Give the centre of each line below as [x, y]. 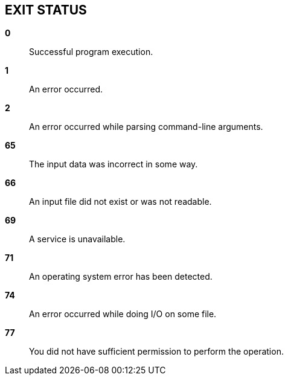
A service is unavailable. [77, 239]
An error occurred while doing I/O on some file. [123, 314]
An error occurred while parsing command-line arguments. [146, 127]
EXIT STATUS [46, 10]
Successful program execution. [91, 52]
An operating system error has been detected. [121, 277]
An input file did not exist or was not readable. [120, 202]
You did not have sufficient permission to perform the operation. [156, 352]
